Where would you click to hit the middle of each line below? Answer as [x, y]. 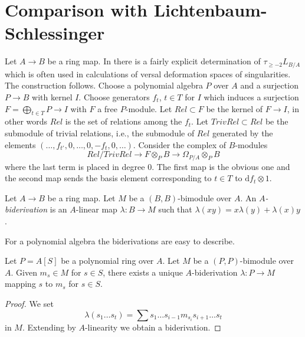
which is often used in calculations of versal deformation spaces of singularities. [148, 73]
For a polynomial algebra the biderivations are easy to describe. [120, 241]
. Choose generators [114, 96]
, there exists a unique [143, 272]
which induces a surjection [251, 96]
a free [108, 108]
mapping [20, 284]
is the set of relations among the [124, 121]
